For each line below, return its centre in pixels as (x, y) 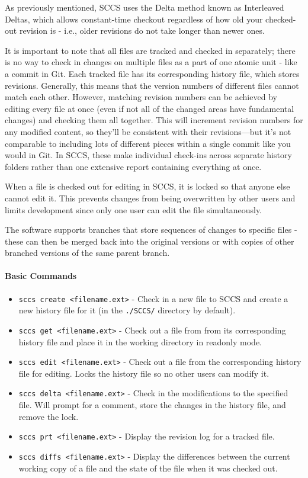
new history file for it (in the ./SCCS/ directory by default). (127, 310)
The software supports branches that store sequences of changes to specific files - (151, 230)
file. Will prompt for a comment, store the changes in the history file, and (152, 405)
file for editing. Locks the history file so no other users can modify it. (144, 373)
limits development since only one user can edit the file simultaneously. (134, 209)
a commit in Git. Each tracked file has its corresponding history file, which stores (152, 73)
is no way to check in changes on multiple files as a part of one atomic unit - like (151, 62)
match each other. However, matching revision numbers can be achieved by (141, 97)
